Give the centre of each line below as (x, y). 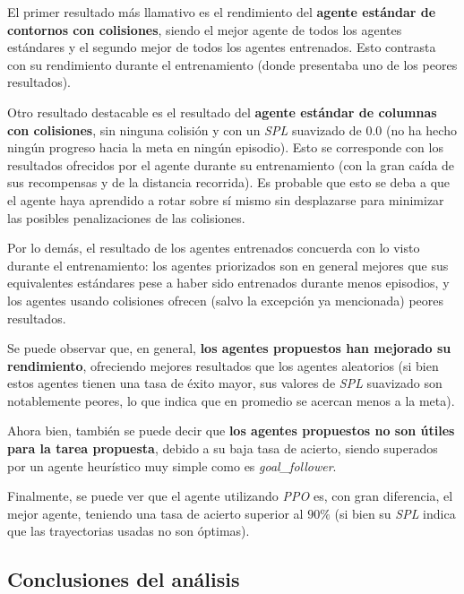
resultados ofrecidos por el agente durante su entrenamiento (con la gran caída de (231, 164)
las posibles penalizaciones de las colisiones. (126, 217)
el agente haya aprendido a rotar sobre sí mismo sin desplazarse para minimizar (226, 199)
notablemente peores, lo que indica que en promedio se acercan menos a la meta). (231, 400)
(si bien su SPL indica (395, 513)
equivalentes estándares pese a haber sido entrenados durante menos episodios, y (228, 283)
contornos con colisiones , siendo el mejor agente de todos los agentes (205, 29)
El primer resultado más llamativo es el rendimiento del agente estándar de (222, 12)
